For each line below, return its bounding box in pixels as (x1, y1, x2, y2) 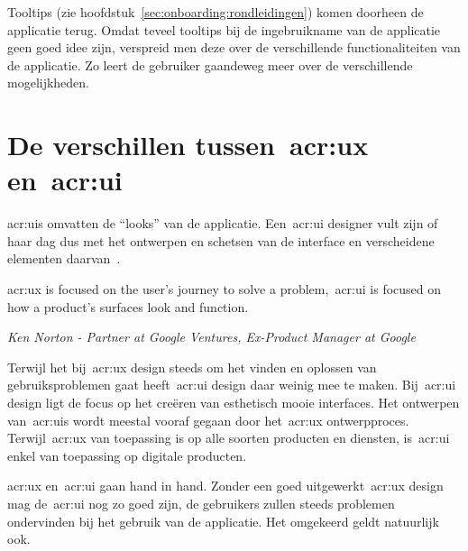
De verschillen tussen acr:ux (7, 126, 369, 163)
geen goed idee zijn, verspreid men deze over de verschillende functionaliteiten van (7, 38, 461, 57)
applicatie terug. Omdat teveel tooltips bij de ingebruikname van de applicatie (7, 20, 441, 39)
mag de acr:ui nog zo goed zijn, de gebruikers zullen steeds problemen (7, 494, 395, 512)
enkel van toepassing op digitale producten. (7, 445, 247, 464)
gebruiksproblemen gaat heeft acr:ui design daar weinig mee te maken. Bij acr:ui (7, 375, 456, 394)
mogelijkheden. (7, 73, 90, 92)
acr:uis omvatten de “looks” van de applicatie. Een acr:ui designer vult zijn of (7, 214, 438, 233)
